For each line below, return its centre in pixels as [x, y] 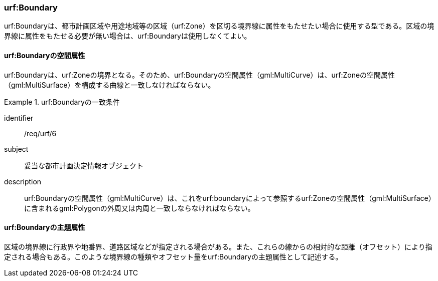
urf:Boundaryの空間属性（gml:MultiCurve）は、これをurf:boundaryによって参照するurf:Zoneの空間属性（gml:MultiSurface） [230, 198]
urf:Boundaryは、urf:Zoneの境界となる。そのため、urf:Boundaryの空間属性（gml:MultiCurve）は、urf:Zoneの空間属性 [200, 75]
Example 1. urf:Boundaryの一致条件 [62, 102]
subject [16, 149]
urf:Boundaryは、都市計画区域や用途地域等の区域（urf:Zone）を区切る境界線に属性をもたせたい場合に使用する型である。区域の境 [219, 26]
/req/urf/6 [40, 133]
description [23, 181]
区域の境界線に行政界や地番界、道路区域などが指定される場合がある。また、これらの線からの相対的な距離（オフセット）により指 [218, 246]
